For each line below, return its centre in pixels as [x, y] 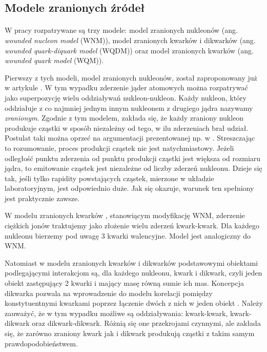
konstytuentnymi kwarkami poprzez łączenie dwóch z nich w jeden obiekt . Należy [134, 303]
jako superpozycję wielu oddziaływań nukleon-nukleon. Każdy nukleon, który [126, 97]
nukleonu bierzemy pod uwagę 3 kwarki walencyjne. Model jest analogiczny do [128, 235]
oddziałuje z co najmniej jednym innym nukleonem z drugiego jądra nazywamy [129, 107]
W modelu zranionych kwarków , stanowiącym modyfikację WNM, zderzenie [125, 215]
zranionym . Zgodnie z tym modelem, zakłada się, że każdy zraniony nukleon [124, 118]
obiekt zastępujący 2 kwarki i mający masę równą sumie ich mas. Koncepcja [124, 283]
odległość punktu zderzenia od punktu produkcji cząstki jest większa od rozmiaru [133, 158]
